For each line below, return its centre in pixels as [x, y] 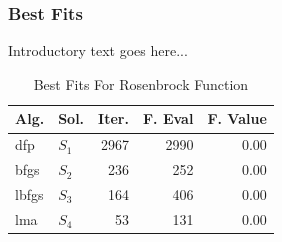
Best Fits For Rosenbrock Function [141, 83]
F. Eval [168, 118]
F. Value [237, 118]
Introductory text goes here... [98, 50]
